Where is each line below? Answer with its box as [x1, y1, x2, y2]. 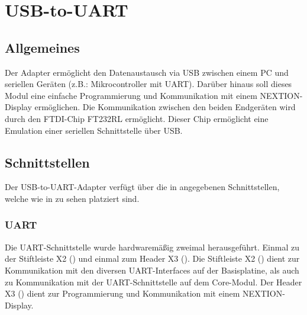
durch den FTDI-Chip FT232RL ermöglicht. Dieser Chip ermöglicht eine [5, 112, 269, 124]
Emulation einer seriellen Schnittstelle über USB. [5, 124, 183, 136]
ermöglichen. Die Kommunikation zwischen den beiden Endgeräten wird [34, 101, 296, 113]
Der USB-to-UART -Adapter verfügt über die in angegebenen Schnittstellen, [5, 181, 280, 193]
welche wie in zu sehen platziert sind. [5, 192, 140, 204]
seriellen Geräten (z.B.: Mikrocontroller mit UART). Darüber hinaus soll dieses [5, 78, 292, 90]
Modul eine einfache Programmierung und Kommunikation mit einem [5, 89, 257, 101]
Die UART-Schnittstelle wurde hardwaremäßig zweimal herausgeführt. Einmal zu [5, 240, 299, 253]
